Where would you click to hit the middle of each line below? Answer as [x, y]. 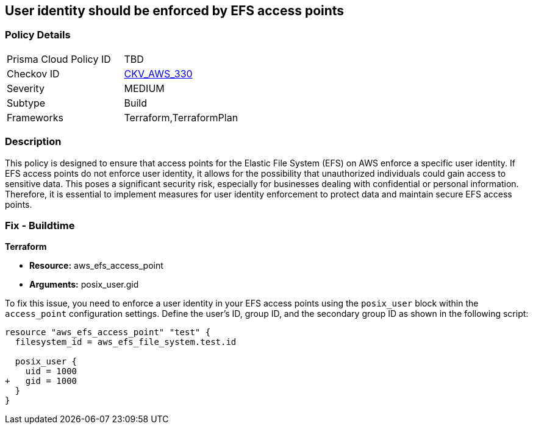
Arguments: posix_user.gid [84, 285]
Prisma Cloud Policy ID [59, 59]
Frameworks [35, 117]
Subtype [26, 103]
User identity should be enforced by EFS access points [175, 11]
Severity [26, 88]
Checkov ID [33, 73]
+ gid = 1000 [41, 381]
